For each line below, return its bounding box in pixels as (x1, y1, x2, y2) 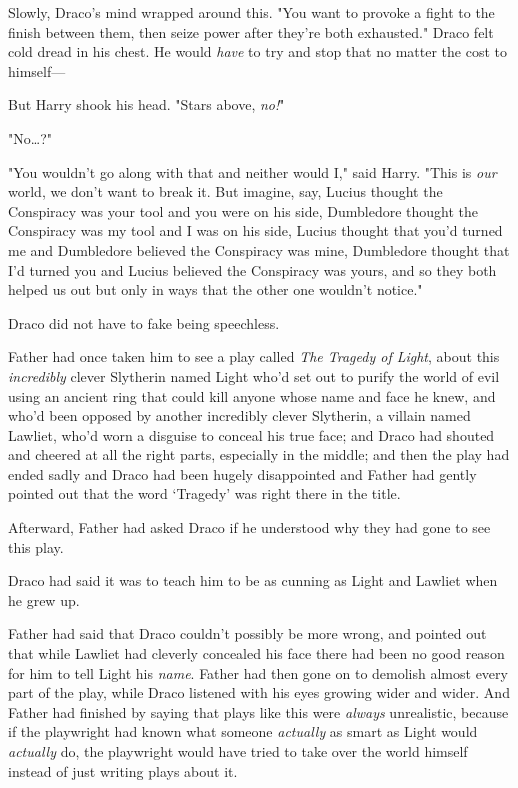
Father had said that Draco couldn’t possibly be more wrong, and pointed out (8, 623, 487, 644)
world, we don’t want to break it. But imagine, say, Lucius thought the (8, 181, 443, 202)
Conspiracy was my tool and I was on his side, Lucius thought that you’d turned (8, 220, 503, 241)
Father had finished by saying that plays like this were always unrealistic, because (8, 701, 509, 722)
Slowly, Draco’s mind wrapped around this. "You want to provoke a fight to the (8, 2, 495, 22)
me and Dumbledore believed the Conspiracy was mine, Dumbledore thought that (8, 239, 510, 260)
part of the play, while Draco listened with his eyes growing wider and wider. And (8, 682, 510, 703)
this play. (8, 536, 64, 557)
